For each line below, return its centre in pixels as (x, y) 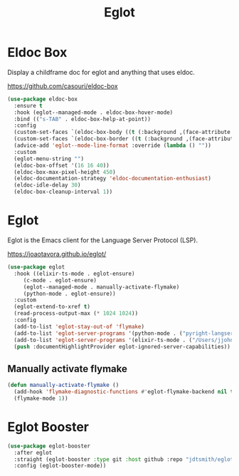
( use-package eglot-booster (49, 446)
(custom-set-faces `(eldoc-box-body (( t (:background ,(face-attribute (122, 133)
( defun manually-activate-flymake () (63, 386)
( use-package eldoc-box (43, 99)
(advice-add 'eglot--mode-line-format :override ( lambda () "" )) (113, 146)
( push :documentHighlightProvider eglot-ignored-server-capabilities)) (122, 346)
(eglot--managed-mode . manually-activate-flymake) (101, 287)
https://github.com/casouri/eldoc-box (63, 86)
